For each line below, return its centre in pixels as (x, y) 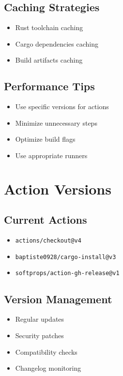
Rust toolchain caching (49, 27)
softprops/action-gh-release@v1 (67, 273)
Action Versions (58, 188)
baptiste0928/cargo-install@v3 (66, 257)
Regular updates (40, 319)
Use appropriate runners (51, 155)
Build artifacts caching (49, 60)
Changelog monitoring (48, 368)
